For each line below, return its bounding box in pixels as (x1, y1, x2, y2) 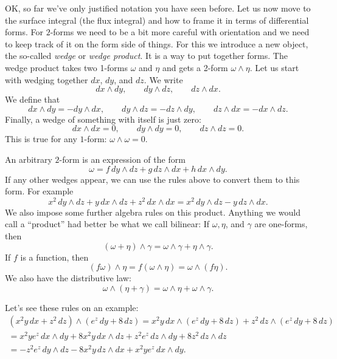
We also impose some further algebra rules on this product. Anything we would (5, 205, 301, 218)
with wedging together (5, 73, 88, 86)
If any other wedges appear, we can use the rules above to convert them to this (5, 173, 300, 185)
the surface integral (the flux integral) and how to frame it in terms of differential (5, 13, 309, 26)
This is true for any (5, 132, 77, 145)
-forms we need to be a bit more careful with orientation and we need (50, 26, 310, 38)
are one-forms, (254, 217, 308, 230)
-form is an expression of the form (59, 152, 186, 165)
